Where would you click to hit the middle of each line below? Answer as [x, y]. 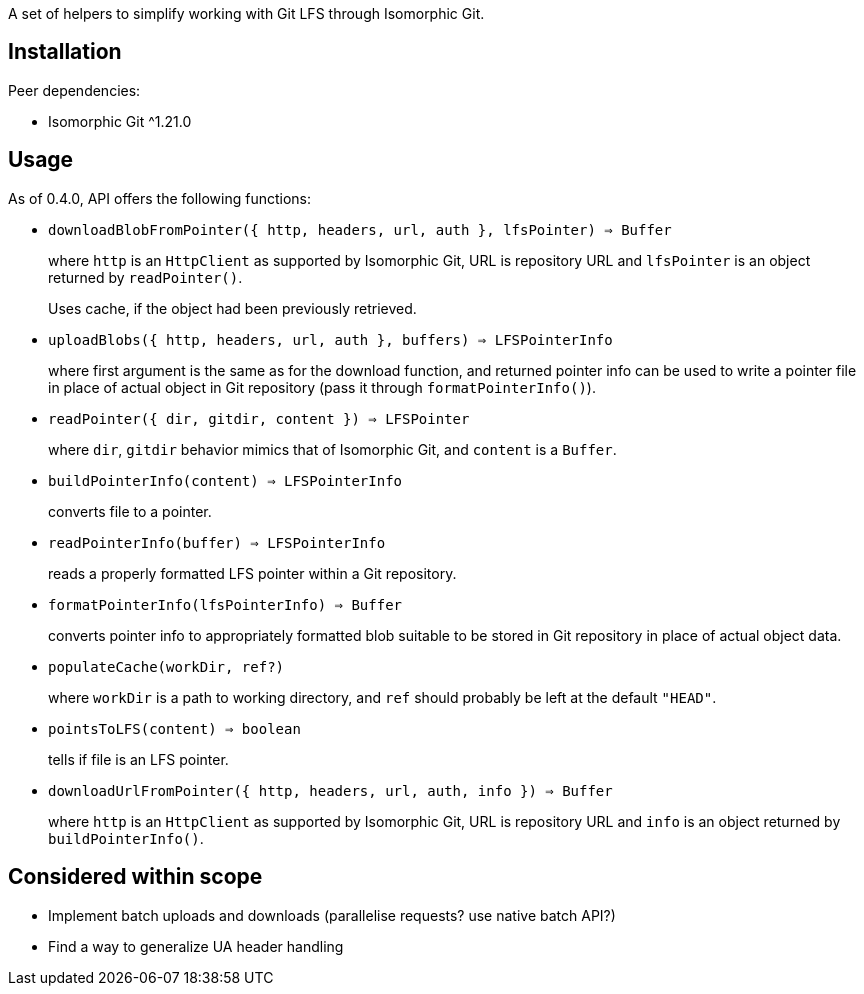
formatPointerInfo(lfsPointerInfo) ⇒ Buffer [225, 604]
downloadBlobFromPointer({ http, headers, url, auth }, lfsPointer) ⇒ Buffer [360, 229]
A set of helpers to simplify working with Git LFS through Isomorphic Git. [246, 13]
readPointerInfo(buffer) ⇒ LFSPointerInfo [217, 542]
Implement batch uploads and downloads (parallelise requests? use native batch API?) [332, 915]
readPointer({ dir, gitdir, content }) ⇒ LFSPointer [259, 418]
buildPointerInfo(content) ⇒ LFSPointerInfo [225, 480]
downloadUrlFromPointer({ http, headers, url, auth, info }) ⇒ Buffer [330, 790]
